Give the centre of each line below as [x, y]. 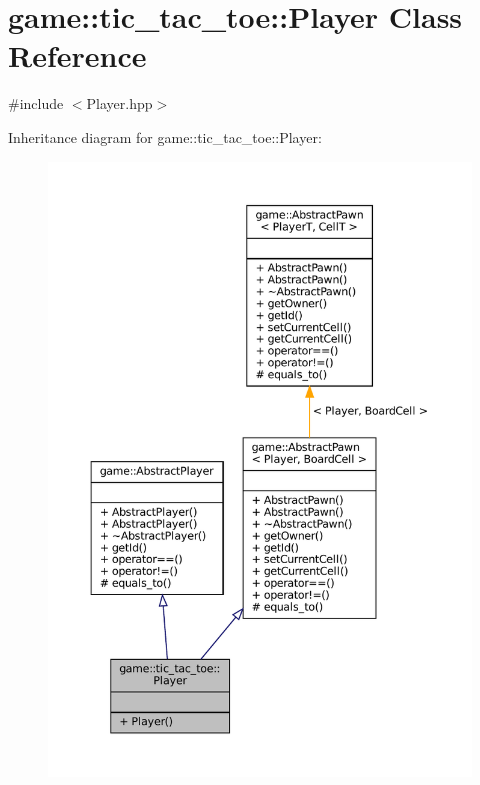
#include [36, 103]
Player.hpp [119, 103]
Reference [77, 55]
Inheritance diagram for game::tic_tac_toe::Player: [165, 136]
